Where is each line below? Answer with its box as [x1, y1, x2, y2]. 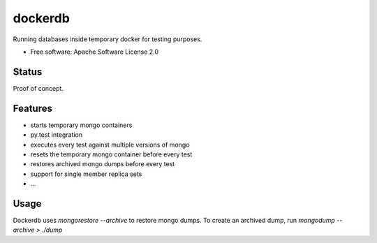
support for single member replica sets [30, 170, 142, 178]
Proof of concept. [13, 84, 64, 92]
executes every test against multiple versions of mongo [30, 140, 190, 149]
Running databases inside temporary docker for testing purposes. [13, 35, 202, 43]
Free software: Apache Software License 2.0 [30, 47, 159, 56]
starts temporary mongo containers [30, 121, 133, 129]
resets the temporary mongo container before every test [30, 150, 193, 159]
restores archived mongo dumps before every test [30, 160, 175, 168]
